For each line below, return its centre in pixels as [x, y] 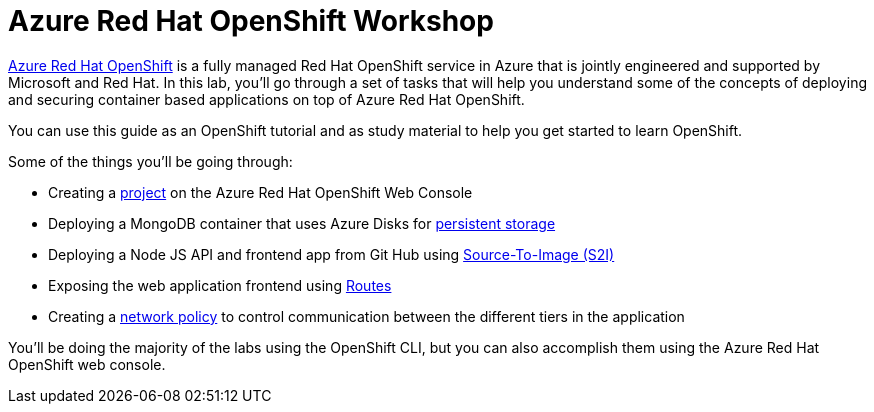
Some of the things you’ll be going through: [150, 161]
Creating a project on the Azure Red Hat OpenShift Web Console [260, 192]
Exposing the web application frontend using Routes [220, 285]
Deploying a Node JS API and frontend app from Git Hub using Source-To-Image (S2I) [331, 254]
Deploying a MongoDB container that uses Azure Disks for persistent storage [302, 223]
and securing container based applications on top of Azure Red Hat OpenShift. [266, 99]
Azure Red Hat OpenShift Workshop [251, 21]
